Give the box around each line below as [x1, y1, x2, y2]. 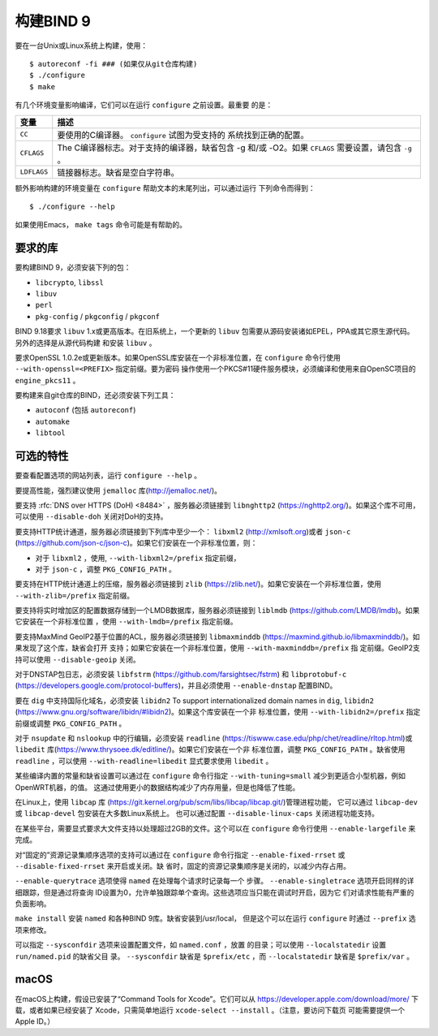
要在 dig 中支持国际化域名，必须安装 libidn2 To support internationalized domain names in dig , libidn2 [15, 695, 375, 706]
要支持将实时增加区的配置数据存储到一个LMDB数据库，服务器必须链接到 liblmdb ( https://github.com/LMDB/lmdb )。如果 [15, 606, 420, 615]
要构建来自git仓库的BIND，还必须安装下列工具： [15, 391, 176, 400]
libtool [35, 429, 67, 438]
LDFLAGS [19, 167, 49, 176]
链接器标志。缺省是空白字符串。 [57, 166, 180, 178]
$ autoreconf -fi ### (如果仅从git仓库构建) [29, 59, 198, 68]
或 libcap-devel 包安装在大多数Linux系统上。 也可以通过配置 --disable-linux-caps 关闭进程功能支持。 [15, 809, 379, 818]
